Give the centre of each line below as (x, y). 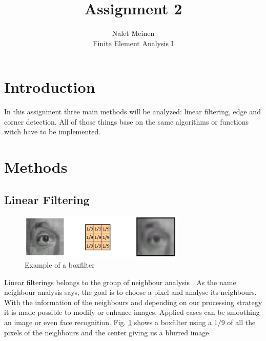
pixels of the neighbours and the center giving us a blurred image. (108, 332)
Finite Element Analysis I (133, 43)
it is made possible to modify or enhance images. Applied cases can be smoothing (132, 312)
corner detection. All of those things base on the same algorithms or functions (126, 121)
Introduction (50, 87)
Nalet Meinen (133, 33)
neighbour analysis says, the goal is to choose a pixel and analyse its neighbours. (130, 292)
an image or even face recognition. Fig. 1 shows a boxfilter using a (108, 322)
